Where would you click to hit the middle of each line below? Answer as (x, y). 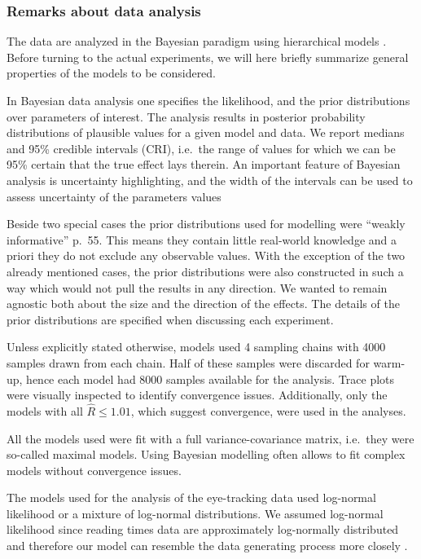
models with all (45, 410)
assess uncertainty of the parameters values (114, 196)
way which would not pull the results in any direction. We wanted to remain (197, 287)
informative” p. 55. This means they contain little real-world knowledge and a (202, 239)
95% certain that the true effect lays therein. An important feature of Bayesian (204, 164)
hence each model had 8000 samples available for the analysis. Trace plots (210, 379)
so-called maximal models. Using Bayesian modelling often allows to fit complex (206, 454)
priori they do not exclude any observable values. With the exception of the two (206, 255)
